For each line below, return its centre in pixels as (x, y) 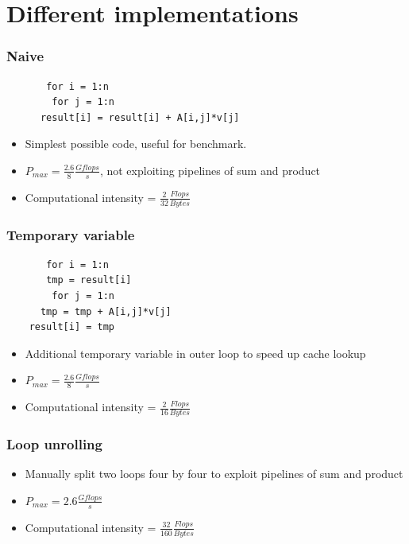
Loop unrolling (54, 443)
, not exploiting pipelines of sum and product (210, 170)
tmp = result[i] (89, 280)
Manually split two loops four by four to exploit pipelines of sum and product (214, 474)
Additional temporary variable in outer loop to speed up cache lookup (195, 353)
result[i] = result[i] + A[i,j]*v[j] (140, 117)
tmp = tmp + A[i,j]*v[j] (106, 311)
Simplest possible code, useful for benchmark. (136, 144)
